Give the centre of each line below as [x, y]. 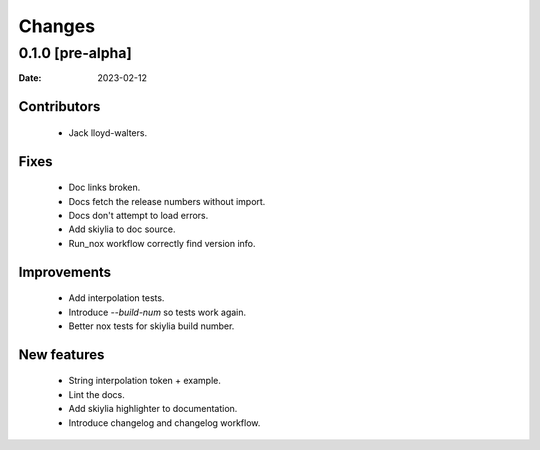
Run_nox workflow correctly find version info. [162, 243]
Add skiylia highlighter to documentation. [153, 409]
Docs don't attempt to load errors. [138, 215]
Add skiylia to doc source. [122, 229]
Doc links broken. [104, 187]
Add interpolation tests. [116, 298]
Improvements [65, 271]
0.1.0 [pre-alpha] [75, 53]
